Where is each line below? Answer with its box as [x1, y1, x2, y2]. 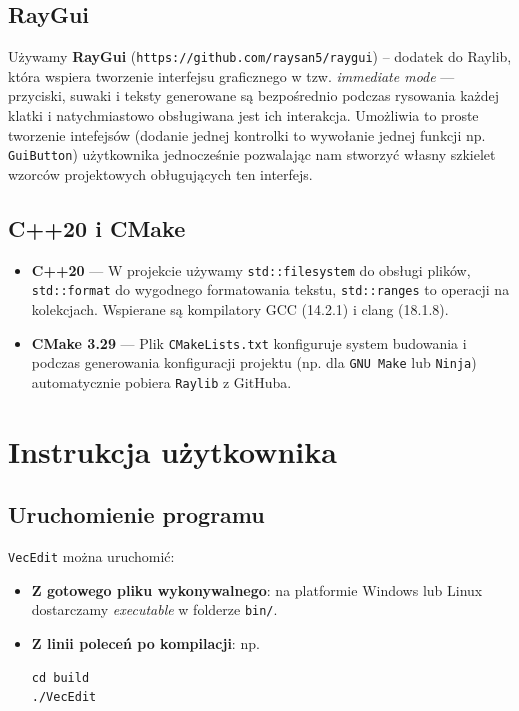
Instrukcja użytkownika [8, 430, 337, 471]
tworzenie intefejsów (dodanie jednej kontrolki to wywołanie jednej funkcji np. [8, 124, 486, 145]
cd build [31, 670, 90, 685]
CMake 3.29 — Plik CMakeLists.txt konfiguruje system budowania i [31, 332, 467, 353]
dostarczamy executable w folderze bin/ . [31, 599, 278, 620]
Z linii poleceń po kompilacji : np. [31, 633, 260, 654]
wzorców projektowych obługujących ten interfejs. [8, 163, 313, 184]
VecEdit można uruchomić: [8, 546, 175, 567]
